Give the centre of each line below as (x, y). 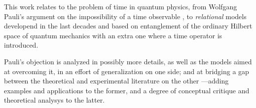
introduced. (21, 45)
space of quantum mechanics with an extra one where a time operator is (113, 35)
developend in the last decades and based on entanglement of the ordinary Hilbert (128, 26)
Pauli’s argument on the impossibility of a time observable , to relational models (125, 16)
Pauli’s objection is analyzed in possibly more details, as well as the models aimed (128, 61)
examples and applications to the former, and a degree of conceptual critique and (127, 90)
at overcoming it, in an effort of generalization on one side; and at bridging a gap (127, 71)
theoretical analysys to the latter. (55, 100)
